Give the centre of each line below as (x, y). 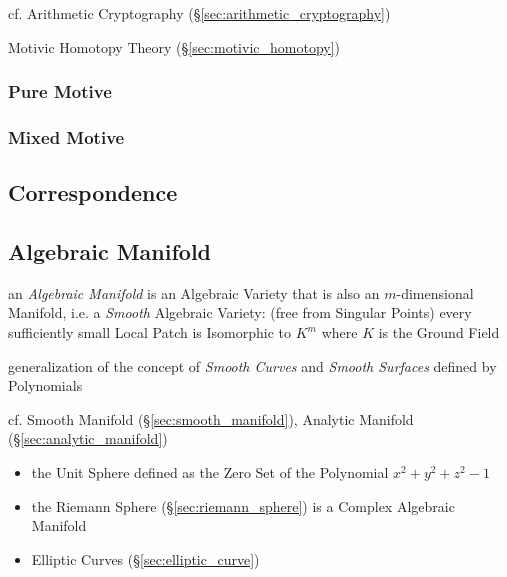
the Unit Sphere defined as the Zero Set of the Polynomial (210, 472)
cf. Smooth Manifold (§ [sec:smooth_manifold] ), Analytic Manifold (211, 418)
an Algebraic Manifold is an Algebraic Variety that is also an (194, 292)
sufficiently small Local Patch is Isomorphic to (150, 332)
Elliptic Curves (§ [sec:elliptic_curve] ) (145, 558)
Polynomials (45, 385)
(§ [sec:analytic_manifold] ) (88, 438)
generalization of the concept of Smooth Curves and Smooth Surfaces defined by (252, 365)
